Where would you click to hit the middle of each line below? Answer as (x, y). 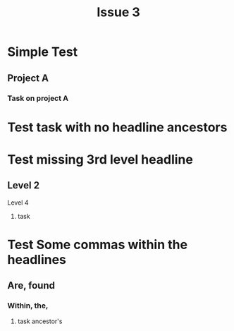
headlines (37, 259)
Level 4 (18, 203)
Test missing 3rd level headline (100, 159)
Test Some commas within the (98, 245)
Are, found (31, 285)
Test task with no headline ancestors (117, 127)
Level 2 (24, 185)
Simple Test (43, 52)
